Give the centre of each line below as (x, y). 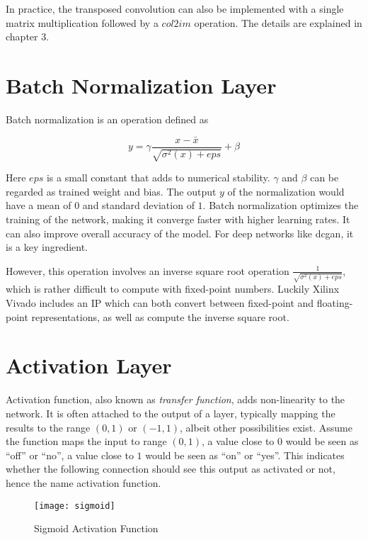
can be (324, 178)
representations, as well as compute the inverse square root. (160, 316)
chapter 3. (28, 36)
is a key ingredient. (47, 247)
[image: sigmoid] (75, 506)
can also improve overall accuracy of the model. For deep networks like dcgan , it (180, 233)
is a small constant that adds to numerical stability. (158, 178)
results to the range (48, 427)
